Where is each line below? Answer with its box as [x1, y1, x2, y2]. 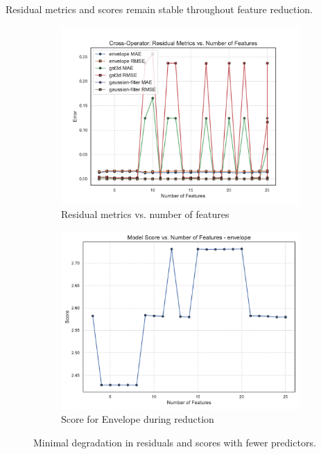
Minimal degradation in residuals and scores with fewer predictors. [33, 435, 316, 449]
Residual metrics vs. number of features [61, 207, 229, 221]
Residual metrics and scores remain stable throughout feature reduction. [6, 2, 313, 16]
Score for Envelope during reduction [61, 412, 214, 426]
